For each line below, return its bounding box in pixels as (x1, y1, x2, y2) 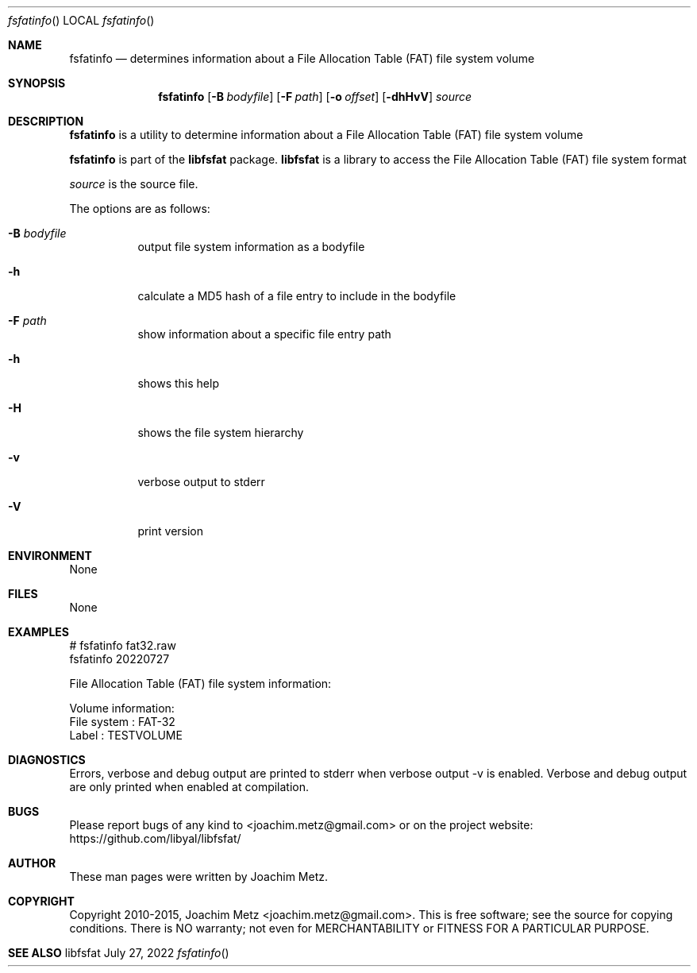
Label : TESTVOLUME (69, 728, 183, 742)
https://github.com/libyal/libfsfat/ (69, 832, 241, 845)
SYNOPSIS (8, 76, 66, 90)
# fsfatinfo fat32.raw (69, 639, 176, 652)
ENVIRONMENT (8, 549, 92, 562)
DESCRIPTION (8, 114, 84, 128)
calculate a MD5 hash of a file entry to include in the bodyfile (137, 289, 456, 303)
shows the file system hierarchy (137, 426, 304, 439)
